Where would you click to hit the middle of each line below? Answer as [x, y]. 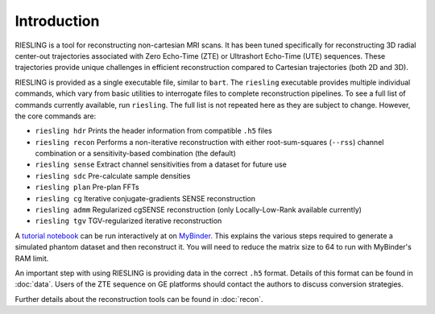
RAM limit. [32, 258]
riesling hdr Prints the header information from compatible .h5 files [154, 131]
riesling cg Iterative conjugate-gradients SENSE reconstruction [145, 198]
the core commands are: [56, 116]
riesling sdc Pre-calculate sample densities [113, 176]
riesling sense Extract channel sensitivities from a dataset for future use [161, 164]
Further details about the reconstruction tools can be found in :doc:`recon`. [139, 299]
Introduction [57, 21]
